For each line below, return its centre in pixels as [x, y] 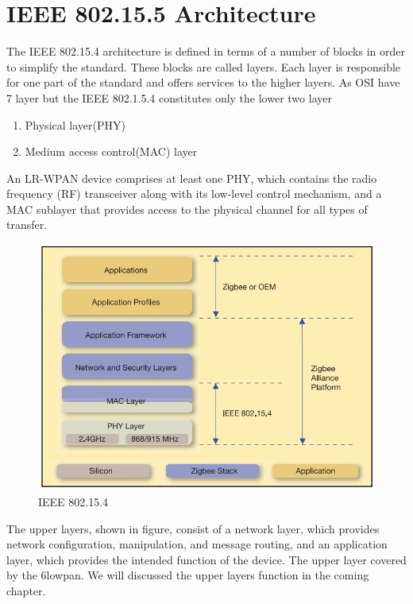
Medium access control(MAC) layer [111, 151]
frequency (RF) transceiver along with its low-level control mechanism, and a [194, 194]
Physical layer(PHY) [75, 124]
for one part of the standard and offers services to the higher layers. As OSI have [203, 82]
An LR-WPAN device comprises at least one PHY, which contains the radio [192, 178]
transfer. [27, 225]
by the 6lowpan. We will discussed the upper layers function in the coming [188, 575]
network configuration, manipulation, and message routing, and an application [197, 544]
